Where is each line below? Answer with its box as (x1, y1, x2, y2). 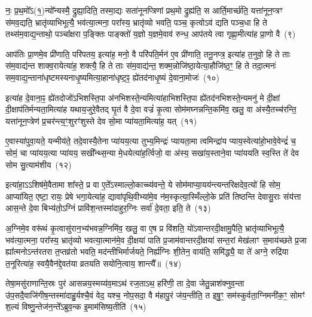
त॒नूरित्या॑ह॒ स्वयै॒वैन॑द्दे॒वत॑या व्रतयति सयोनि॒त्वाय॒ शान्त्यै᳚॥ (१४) (5, 257, 182, 269)
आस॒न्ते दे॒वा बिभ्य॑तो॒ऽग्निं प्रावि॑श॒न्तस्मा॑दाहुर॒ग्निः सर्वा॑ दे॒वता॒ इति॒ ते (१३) (5, 202, 211, 214)
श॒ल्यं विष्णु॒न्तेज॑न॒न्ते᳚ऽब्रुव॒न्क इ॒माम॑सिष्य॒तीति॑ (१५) (5, 300, 146, 313)
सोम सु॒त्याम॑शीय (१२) (5, 158, 72, 170)
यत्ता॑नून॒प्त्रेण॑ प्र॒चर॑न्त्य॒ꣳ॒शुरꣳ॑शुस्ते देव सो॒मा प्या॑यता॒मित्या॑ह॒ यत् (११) (5, 114, 197, 127)
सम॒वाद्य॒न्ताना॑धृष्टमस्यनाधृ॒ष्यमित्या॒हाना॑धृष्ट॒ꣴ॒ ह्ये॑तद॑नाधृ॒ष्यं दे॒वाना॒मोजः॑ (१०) (5, 71, 219, 83)
